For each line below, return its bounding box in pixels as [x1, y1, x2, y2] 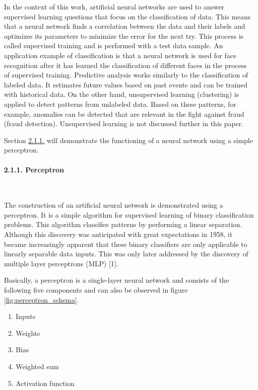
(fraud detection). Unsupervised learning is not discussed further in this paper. [4, 118, 244, 129]
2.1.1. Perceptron [4, 164, 64, 174]
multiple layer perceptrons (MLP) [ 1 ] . [4, 258, 119, 268]
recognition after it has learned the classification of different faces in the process [4, 60, 247, 70]
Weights [15, 327, 40, 338]
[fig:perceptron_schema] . [4, 294, 79, 305]
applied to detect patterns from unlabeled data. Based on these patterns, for [4, 98, 237, 109]
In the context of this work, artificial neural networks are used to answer [4, 1, 224, 11]
